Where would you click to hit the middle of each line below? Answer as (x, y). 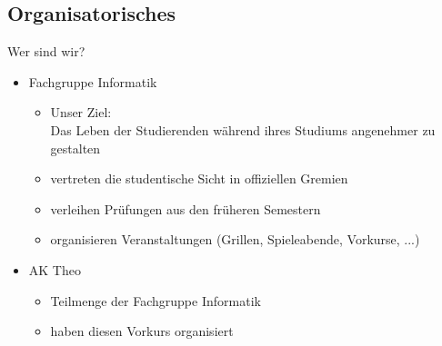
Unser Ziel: (81, 112)
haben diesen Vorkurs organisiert (142, 331)
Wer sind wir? (46, 51)
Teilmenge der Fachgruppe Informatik (156, 300)
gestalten (75, 148)
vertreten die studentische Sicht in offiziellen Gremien (199, 178)
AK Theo (55, 269)
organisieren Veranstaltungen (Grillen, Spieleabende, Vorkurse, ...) (235, 239)
